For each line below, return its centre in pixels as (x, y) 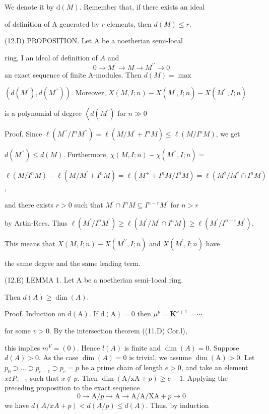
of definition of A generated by (52, 23)
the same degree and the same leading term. (73, 263)
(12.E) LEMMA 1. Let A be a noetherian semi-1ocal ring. (94, 280)
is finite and (143, 347)
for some (18, 331)
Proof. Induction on (35, 314)
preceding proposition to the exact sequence (72, 388)
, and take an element (215, 367)
